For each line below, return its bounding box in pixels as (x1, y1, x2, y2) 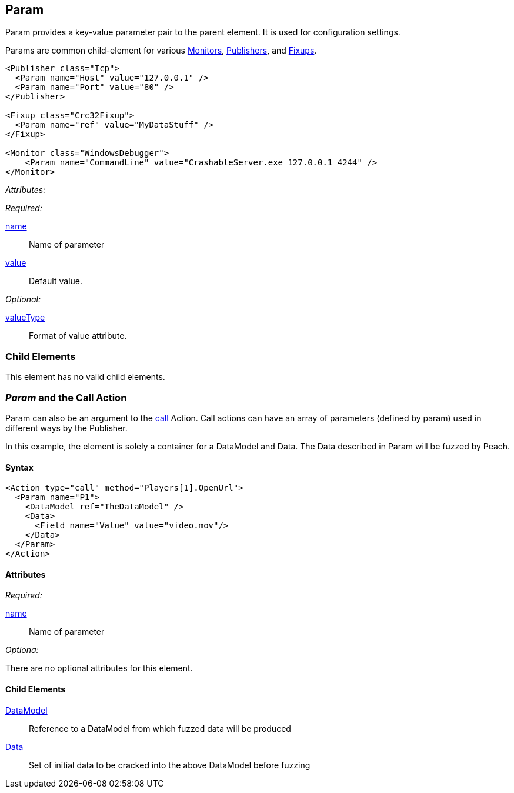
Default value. (29, 276, 83, 286)
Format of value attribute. (29, 331, 127, 341)
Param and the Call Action (5, 391, 127, 404)
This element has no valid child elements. (5, 372, 165, 382)
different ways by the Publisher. (5, 422, 128, 433)
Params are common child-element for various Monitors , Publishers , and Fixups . (5, 45, 317, 56)
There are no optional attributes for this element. (5, 663, 193, 674)
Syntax (5, 462, 34, 472)
